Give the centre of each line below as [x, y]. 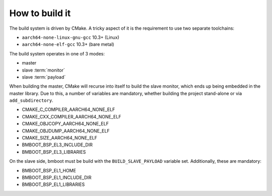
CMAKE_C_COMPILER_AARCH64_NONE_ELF [69, 110]
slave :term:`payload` [44, 77]
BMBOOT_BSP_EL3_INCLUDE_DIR [57, 145]
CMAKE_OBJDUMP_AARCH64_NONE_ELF [66, 130]
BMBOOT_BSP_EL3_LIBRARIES [54, 152]
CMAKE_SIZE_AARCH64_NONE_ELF [60, 138]
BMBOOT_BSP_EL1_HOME [49, 170]
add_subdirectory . [31, 100]
